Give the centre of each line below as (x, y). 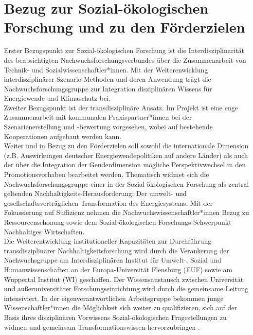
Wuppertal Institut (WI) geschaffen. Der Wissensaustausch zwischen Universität (124, 279)
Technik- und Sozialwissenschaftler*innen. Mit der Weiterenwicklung (106, 69)
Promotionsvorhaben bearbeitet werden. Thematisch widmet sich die (107, 174)
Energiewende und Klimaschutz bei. (57, 98)
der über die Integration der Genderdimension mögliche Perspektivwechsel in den (125, 165)
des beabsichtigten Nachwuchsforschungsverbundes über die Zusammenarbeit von (125, 60)
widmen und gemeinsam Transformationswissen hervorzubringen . (102, 326)
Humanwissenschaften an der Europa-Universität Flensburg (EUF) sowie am (118, 269)
